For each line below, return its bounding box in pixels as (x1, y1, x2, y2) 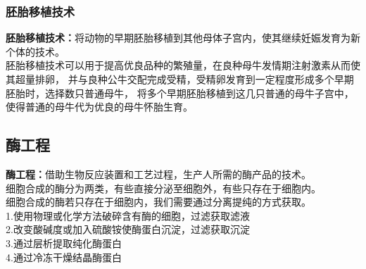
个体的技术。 (6, 44, 65, 58)
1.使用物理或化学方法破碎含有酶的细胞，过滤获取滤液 (6, 208, 250, 223)
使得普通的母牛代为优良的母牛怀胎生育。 (6, 99, 193, 114)
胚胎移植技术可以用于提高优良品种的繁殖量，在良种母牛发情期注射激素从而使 (6, 58, 360, 73)
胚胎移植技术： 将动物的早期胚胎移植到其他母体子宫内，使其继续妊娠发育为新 (6, 30, 360, 45)
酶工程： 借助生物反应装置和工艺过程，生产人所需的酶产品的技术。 (6, 166, 311, 181)
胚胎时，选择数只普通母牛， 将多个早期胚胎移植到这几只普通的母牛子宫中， (6, 85, 354, 100)
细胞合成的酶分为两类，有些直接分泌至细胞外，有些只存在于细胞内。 (6, 180, 321, 195)
